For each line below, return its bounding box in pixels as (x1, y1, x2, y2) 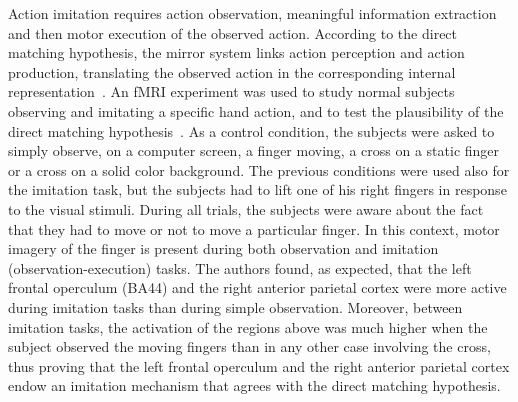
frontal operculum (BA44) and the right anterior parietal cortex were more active (8, 277, 507, 298)
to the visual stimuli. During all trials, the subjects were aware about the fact (8, 198, 484, 219)
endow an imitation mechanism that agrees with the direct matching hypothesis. (8, 375, 501, 396)
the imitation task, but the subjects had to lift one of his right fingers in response (8, 179, 507, 200)
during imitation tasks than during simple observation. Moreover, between (8, 296, 463, 317)
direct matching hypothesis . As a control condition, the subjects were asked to (8, 120, 495, 141)
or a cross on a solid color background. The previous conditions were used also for (8, 159, 510, 180)
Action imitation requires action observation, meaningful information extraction (8, 3, 497, 23)
